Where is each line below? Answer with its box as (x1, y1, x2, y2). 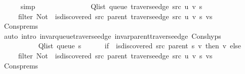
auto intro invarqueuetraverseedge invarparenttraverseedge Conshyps (4, 30, 221, 41)
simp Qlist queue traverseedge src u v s (20, 1, 202, 11)
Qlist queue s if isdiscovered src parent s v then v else (38, 40, 241, 51)
